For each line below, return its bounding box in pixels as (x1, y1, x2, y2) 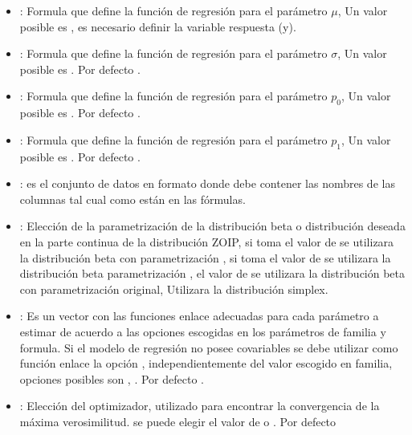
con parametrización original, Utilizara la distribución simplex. (19, 280, 328, 297)
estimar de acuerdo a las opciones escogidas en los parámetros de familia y (19, 323, 386, 339)
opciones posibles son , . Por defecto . (19, 370, 204, 387)
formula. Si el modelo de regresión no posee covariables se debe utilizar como (19, 339, 398, 356)
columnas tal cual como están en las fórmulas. (19, 190, 246, 207)
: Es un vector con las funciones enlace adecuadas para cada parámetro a (19, 307, 379, 324)
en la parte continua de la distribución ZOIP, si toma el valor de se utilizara (19, 233, 394, 250)
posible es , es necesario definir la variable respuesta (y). (19, 18, 296, 35)
